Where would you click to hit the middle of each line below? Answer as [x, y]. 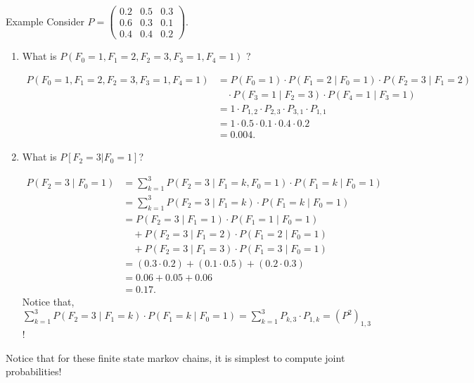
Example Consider [45, 21]
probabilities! [34, 371]
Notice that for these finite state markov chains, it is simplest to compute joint [175, 357]
